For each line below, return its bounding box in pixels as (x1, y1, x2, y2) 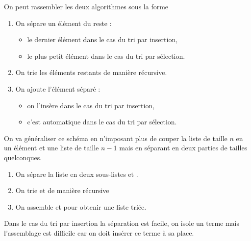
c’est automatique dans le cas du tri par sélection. (27, 117, 177, 127)
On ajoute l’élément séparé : (15, 83, 100, 94)
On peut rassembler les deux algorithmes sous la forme (4, 1, 169, 11)
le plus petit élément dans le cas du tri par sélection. (27, 50, 185, 61)
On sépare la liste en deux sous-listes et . (15, 169, 138, 179)
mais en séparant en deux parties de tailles (119, 143, 248, 153)
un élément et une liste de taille (4, 143, 99, 153)
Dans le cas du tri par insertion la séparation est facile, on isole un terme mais (4, 218, 240, 228)
